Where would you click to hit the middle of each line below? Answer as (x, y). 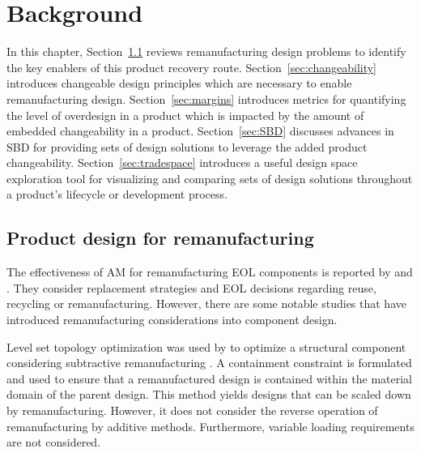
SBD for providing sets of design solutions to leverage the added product (187, 146)
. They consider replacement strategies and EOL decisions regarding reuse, (191, 287)
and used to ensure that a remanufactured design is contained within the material (209, 378)
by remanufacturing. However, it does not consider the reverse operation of (192, 410)
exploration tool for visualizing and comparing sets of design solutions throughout (210, 178)
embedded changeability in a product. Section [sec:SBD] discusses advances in (200, 131)
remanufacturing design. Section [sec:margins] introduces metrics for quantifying (206, 98)
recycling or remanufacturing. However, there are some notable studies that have (206, 303)
